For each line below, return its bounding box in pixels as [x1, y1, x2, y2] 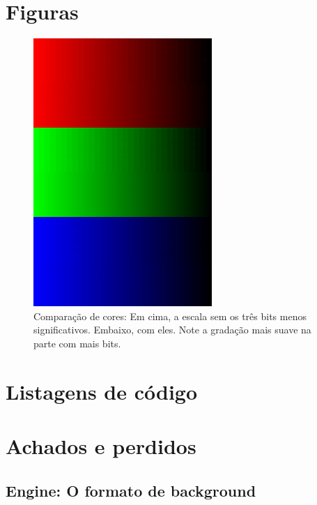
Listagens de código [6, 377, 198, 405]
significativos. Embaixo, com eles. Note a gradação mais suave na [33, 322, 311, 337]
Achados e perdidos [6, 432, 196, 460]
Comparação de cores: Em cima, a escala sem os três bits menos [33, 308, 307, 323]
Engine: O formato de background [6, 479, 256, 501]
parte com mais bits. [33, 336, 121, 350]
